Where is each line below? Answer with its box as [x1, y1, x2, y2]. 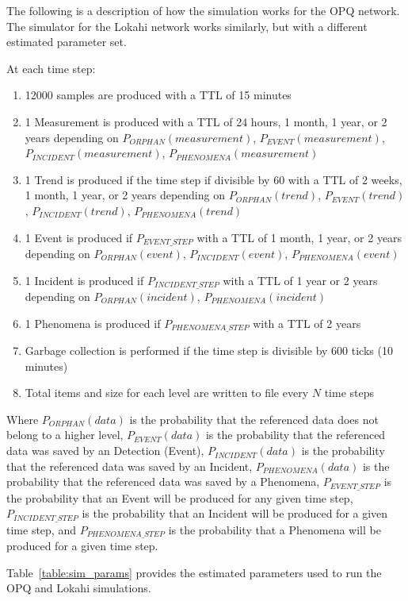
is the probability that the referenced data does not [129, 410, 379, 427]
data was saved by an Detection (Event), [6, 442, 204, 459]
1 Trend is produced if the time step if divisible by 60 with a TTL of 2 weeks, [25, 171, 402, 187]
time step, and [6, 521, 76, 537]
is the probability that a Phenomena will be [168, 521, 381, 537]
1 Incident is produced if [25, 272, 144, 288]
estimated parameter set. [6, 33, 127, 50]
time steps [324, 384, 374, 401]
